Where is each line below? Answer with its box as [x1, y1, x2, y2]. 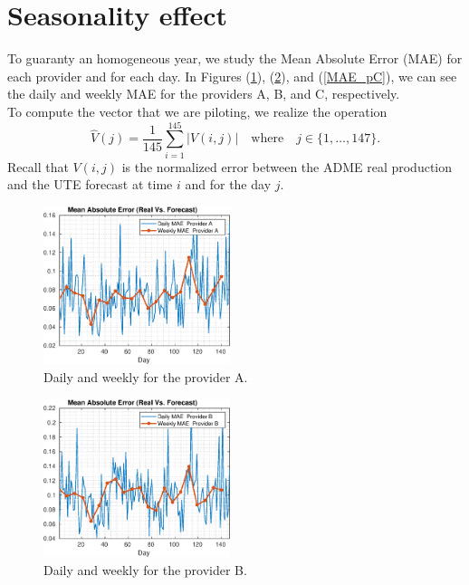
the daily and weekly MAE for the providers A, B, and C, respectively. [7, 84, 400, 103]
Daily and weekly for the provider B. [43, 560, 247, 579]
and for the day [185, 175, 272, 194]
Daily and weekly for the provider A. [43, 367, 248, 386]
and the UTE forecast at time [7, 175, 173, 194]
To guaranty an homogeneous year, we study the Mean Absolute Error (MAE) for [7, 49, 463, 68]
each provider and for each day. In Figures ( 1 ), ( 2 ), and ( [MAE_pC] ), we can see [7, 66, 457, 85]
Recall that [7, 157, 69, 176]
